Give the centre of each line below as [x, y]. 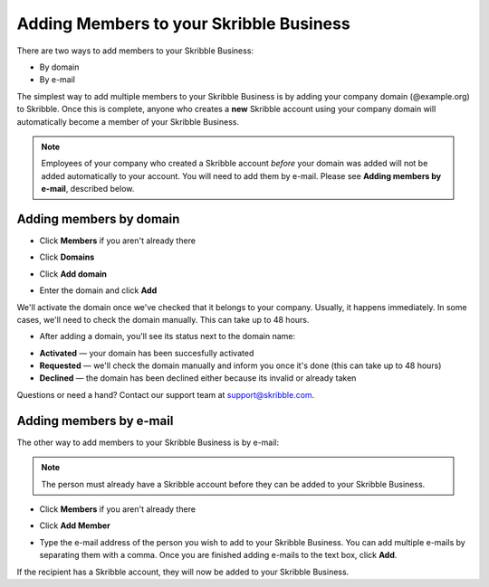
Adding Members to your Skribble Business [183, 24]
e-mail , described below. [88, 189]
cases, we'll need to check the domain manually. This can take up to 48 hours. [163, 319]
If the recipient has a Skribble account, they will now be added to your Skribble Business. [183, 572]
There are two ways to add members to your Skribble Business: [135, 51]
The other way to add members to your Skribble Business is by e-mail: [148, 442]
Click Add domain [73, 274]
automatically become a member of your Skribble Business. [128, 121]
